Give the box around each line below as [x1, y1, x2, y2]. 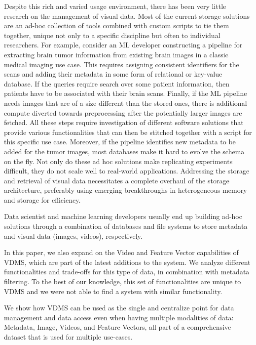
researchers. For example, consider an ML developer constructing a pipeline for [4, 40, 243, 50]
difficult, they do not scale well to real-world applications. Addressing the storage [4, 166, 250, 176]
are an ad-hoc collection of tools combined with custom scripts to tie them [4, 20, 229, 31]
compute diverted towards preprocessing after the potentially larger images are [4, 107, 242, 118]
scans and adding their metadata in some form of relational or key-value [4, 69, 222, 79]
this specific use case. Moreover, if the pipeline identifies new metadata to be [4, 136, 236, 147]
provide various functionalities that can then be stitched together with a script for [4, 127, 252, 137]
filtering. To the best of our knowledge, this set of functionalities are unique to [4, 276, 241, 287]
